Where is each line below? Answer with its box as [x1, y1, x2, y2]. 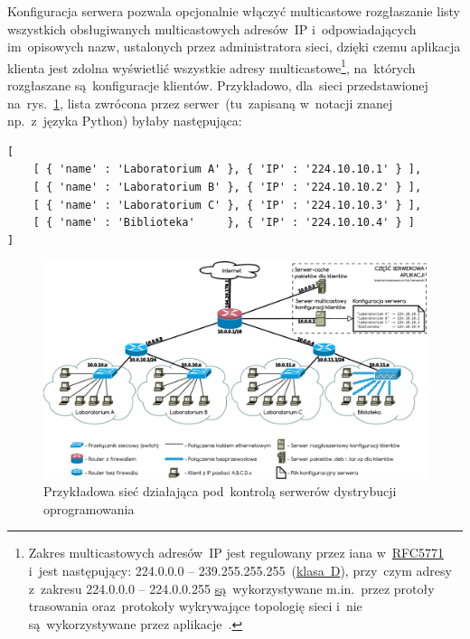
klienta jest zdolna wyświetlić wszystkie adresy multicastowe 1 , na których [7, 55, 416, 77]
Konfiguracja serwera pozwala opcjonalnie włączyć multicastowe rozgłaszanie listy [7, 2, 460, 20]
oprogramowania [43, 499, 135, 518]
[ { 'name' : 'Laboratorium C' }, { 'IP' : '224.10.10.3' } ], [33, 198, 422, 211]
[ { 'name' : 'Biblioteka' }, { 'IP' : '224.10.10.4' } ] [33, 216, 416, 230]
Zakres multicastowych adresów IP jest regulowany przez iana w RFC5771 [28, 543, 444, 562]
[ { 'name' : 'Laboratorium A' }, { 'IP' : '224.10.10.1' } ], [33, 163, 422, 176]
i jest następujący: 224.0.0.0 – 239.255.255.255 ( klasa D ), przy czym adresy [28, 560, 452, 579]
